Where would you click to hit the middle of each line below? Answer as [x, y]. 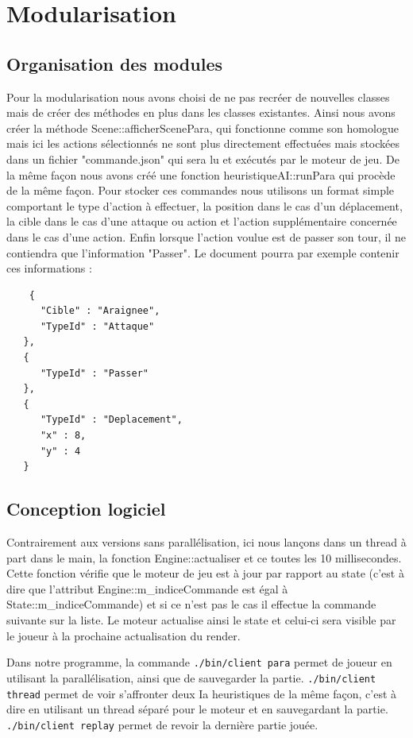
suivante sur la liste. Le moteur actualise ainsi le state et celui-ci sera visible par [201, 620]
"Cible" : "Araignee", [100, 311]
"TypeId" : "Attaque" [97, 326]
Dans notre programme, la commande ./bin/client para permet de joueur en [199, 662]
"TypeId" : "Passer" [94, 373]
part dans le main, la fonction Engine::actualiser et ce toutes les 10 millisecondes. [204, 557]
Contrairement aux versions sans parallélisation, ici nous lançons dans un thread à [206, 542]
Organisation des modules [114, 63]
